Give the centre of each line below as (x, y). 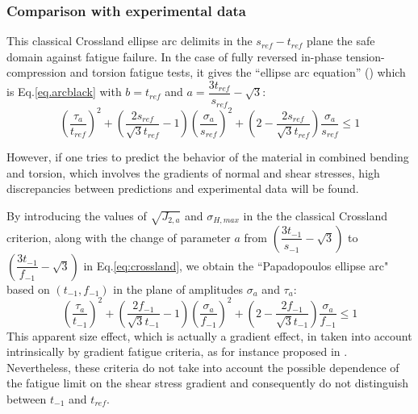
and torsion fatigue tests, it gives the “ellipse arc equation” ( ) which (238, 72)
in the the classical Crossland (316, 215)
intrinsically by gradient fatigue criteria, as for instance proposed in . (177, 351)
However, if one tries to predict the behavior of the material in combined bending (208, 157)
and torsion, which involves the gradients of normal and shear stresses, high (193, 172)
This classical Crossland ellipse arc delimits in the (130, 41)
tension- (365, 56)
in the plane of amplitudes (178, 289)
